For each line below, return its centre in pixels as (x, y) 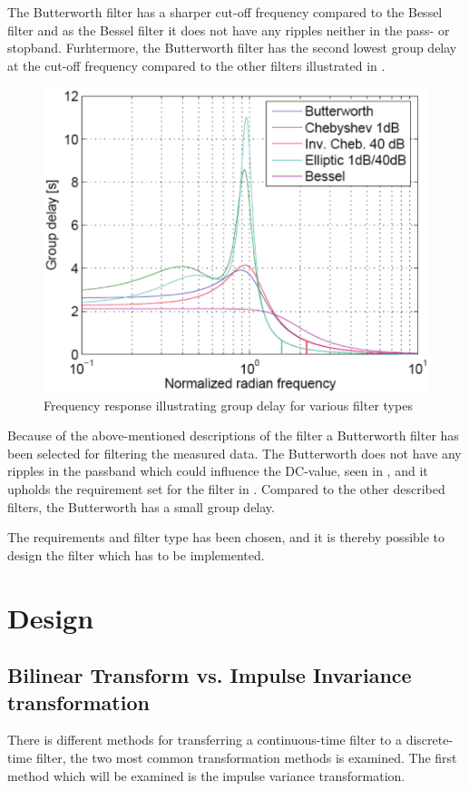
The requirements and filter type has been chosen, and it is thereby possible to (226, 537)
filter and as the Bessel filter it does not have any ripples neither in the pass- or (229, 30)
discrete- (430, 740)
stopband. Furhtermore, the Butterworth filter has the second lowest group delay (232, 48)
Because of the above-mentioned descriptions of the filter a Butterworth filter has (233, 435)
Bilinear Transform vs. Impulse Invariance (210, 675)
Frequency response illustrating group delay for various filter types (228, 405)
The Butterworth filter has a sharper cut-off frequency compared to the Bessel (225, 12)
